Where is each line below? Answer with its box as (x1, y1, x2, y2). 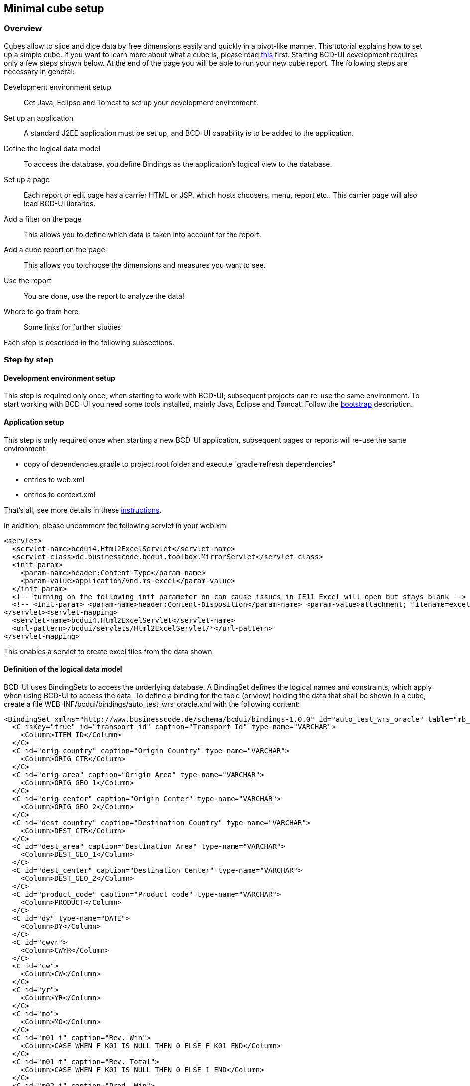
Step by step (4, 355, 54, 365)
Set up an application (4, 113, 73, 122)
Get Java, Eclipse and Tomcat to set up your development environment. (24, 98, 258, 107)
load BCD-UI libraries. (24, 199, 96, 208)
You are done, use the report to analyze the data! (24, 291, 184, 300)
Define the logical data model (4, 144, 100, 153)
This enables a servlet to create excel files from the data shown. (4, 647, 214, 656)
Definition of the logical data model (4, 665, 122, 674)
